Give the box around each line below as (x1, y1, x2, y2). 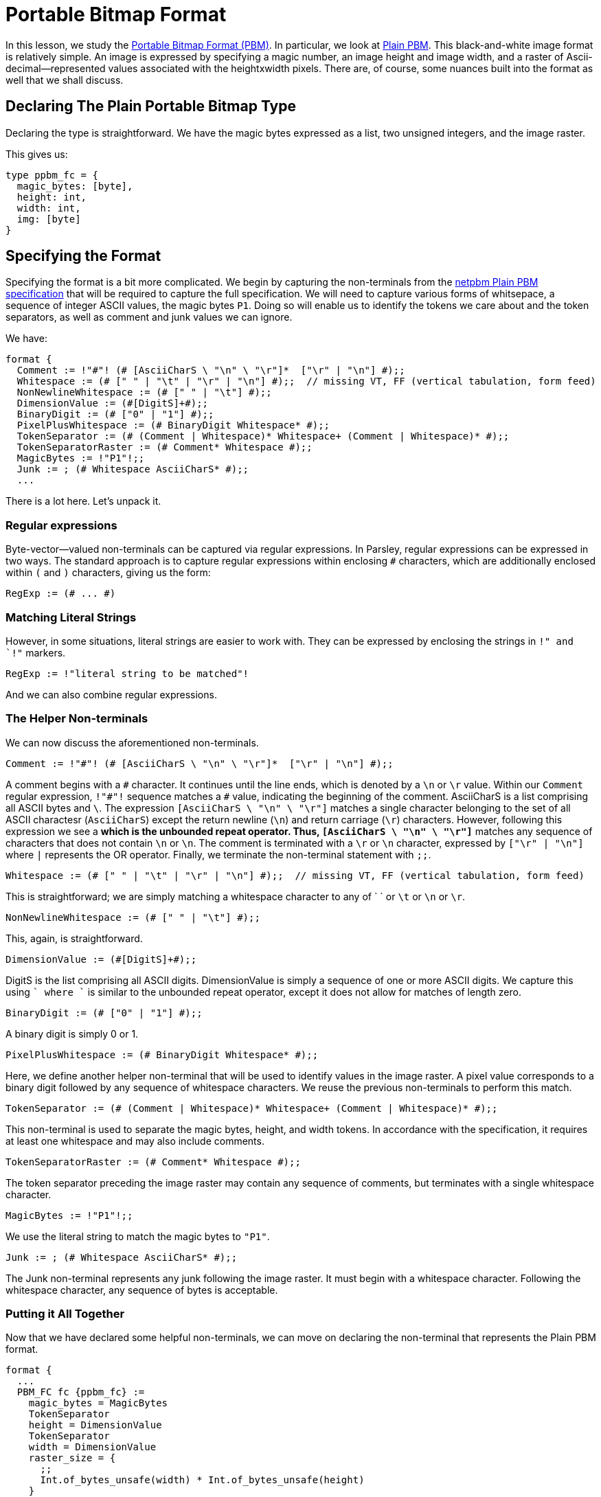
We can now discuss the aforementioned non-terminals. (5, 736, 259, 748)
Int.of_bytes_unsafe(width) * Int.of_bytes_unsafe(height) (40, 1474, 365, 1486)
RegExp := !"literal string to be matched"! (5, 667, 249, 679)
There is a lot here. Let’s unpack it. (5, 495, 161, 507)
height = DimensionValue (28, 1419, 162, 1431)
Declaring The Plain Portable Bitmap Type (5, 98, 296, 115)
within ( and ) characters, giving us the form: (5, 567, 211, 579)
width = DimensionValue (28, 1441, 157, 1453)
